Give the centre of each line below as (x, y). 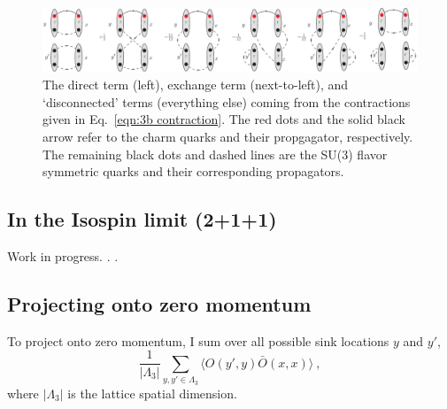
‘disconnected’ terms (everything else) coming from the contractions (227, 101)
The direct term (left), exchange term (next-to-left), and (196, 85)
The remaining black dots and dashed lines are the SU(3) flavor (215, 154)
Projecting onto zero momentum (159, 304)
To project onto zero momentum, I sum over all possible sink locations (198, 340)
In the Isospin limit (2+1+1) (142, 219)
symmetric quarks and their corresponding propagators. (193, 171)
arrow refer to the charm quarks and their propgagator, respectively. (228, 137)
